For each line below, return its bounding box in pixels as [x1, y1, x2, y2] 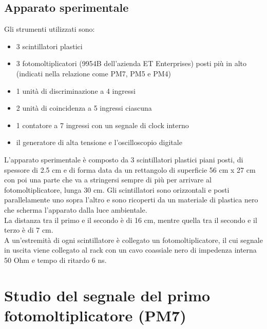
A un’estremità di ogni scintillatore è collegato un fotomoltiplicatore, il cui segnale [4, 234, 263, 245]
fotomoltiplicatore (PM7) [4, 304, 186, 325]
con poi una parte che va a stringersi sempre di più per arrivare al [4, 174, 212, 185]
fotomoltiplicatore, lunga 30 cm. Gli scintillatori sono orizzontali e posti [4, 184, 230, 195]
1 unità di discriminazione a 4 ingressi [16, 85, 136, 96]
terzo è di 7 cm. [4, 224, 53, 235]
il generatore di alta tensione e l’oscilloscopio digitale [16, 137, 182, 148]
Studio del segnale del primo [4, 284, 211, 305]
